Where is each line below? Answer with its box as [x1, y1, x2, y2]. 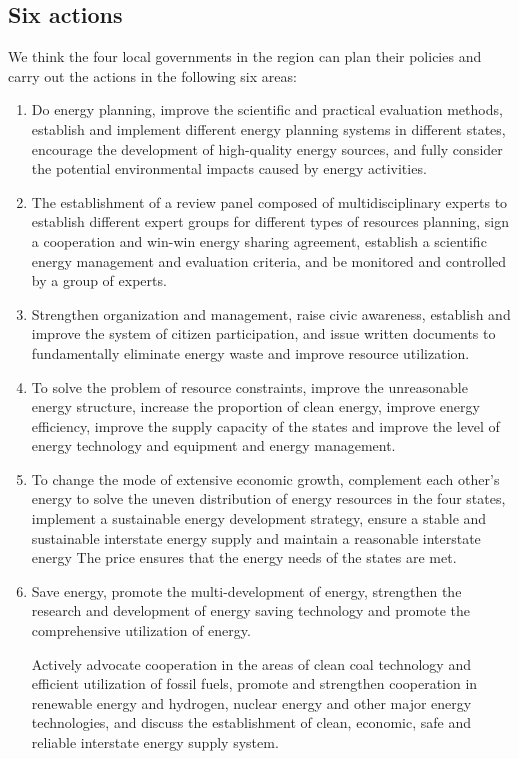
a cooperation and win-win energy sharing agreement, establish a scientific [31, 230, 487, 251]
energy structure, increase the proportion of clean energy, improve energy [31, 396, 480, 417]
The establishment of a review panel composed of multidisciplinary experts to [31, 191, 508, 212]
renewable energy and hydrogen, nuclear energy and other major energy [31, 692, 472, 713]
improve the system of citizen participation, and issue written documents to [31, 323, 496, 344]
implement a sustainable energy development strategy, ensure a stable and [31, 508, 487, 529]
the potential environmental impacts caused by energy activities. [31, 158, 427, 179]
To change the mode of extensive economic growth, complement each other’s [31, 468, 500, 489]
